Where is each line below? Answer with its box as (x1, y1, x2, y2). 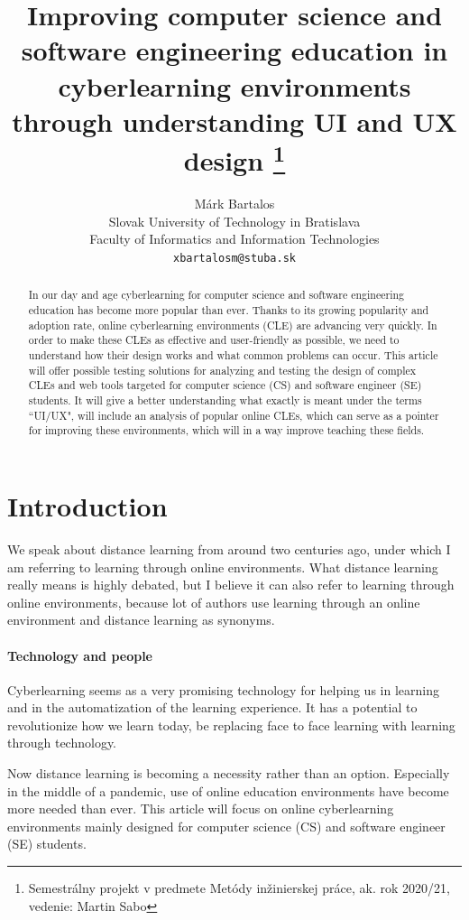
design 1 (183, 137, 286, 179)
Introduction (7, 488, 168, 524)
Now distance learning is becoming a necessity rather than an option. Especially (7, 764, 450, 783)
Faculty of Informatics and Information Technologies (89, 229, 380, 248)
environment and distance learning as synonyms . (7, 610, 275, 629)
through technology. (7, 733, 117, 752)
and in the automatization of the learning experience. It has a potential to (7, 698, 418, 717)
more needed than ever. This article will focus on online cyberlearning (7, 799, 394, 818)
